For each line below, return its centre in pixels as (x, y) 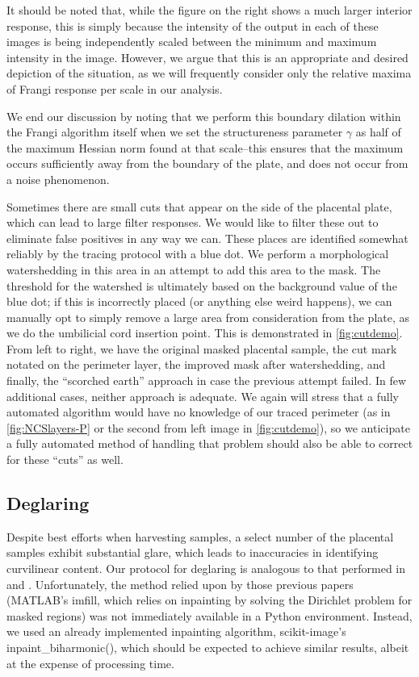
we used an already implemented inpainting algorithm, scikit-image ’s (176, 631)
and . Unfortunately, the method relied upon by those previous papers (180, 584)
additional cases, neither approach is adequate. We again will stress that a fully (203, 396)
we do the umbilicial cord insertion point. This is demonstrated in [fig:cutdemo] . (205, 333)
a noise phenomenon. (58, 179)
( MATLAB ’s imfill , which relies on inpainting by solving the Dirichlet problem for (209, 600)
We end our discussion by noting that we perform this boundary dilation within (204, 116)
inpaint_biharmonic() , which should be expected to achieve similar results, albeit (208, 647)
